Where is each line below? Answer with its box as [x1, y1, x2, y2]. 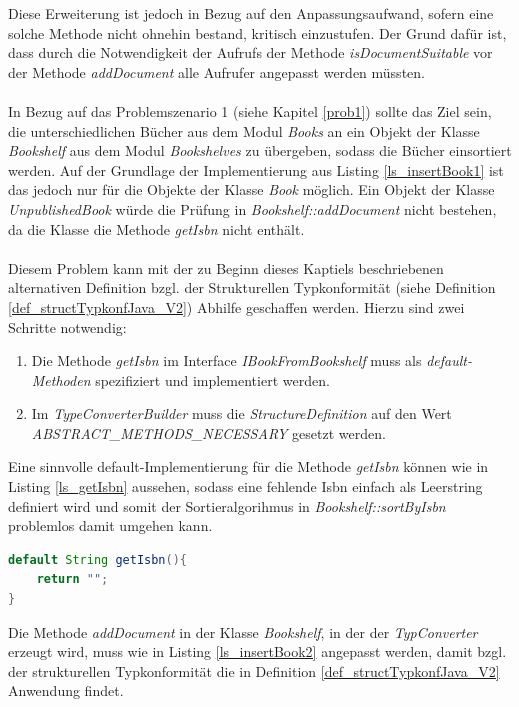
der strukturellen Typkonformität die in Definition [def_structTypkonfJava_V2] [8, 660, 500, 681]
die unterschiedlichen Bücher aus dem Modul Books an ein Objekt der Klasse [8, 120, 480, 141]
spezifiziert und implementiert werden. [95, 369, 330, 390]
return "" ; [36, 572, 109, 587]
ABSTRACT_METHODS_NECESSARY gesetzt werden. [31, 422, 386, 443]
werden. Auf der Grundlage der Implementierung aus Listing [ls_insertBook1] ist [8, 159, 504, 180]
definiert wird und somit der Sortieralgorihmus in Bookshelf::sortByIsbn [8, 495, 446, 516]
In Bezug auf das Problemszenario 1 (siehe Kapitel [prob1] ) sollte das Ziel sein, [8, 100, 492, 121]
